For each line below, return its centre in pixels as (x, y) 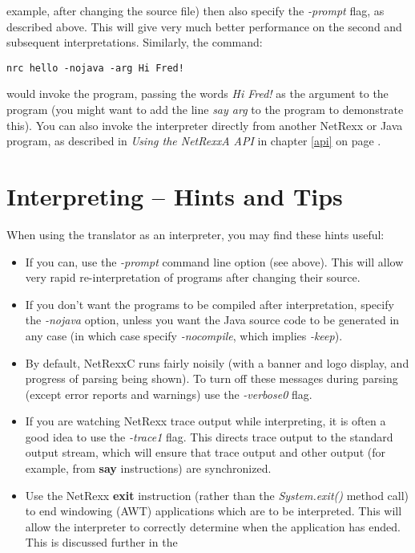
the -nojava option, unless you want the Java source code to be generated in (212, 320)
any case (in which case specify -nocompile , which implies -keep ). (184, 335)
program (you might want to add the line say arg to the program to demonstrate (205, 110)
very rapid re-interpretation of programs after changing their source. (193, 277)
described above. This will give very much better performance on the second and (204, 26)
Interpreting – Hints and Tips (175, 196)
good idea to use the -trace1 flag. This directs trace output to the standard (209, 436)
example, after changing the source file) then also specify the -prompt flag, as (195, 10)
